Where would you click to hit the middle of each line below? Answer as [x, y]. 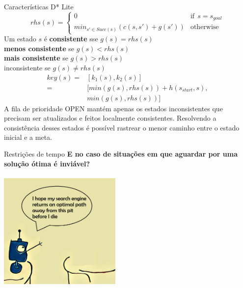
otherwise [204, 27]
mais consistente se [36, 58]
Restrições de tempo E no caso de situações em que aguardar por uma [121, 153]
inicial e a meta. [28, 137]
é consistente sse [71, 39]
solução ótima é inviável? [47, 163]
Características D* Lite [39, 6]
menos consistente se [39, 48]
